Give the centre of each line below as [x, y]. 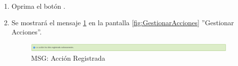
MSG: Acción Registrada [68, 58]
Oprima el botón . [38, 6]
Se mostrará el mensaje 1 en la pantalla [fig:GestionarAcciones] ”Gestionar [123, 22]
